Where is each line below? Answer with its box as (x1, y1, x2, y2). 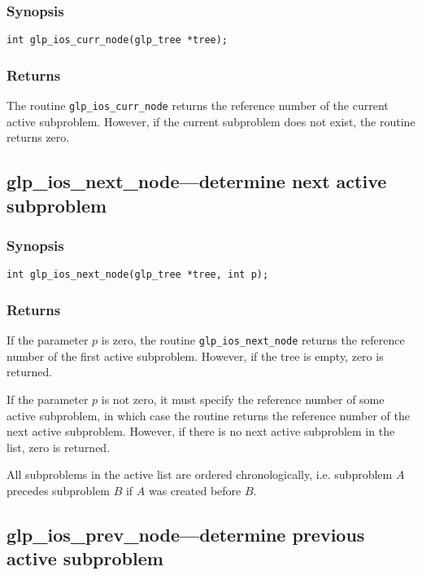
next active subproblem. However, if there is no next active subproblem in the (7, 423, 395, 440)
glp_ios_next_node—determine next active (7, 169, 387, 194)
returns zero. (7, 129, 70, 146)
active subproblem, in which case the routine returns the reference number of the (7, 406, 410, 424)
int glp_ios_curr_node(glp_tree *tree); (7, 34, 228, 46)
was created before (148, 482, 241, 499)
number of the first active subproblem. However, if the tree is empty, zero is (7, 347, 384, 364)
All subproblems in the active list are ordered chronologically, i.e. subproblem (7, 466, 393, 483)
